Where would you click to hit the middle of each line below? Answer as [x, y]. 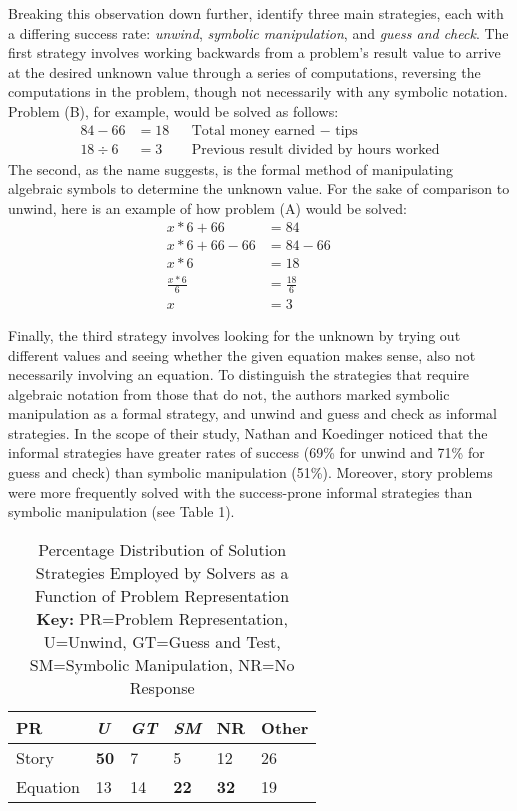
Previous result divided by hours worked [315, 149]
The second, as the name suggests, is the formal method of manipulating [230, 168]
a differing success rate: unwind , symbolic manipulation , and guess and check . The [258, 32]
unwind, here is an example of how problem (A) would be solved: [207, 207]
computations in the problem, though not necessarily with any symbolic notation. [258, 91]
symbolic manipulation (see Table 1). [121, 511]
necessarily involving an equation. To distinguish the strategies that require [239, 374]
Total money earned [253, 130]
